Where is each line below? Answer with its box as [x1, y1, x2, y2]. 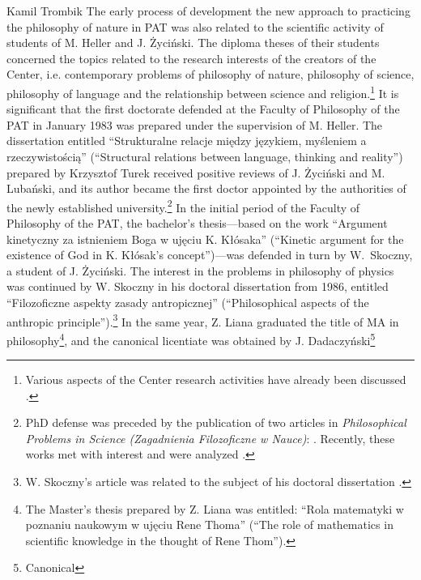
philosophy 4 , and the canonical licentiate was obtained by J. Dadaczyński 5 [6, 329, 376, 348]
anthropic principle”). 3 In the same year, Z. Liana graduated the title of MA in [6, 310, 399, 330]
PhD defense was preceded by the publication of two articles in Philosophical [25, 414, 406, 431]
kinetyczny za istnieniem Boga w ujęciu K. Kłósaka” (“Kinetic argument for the [6, 230, 404, 247]
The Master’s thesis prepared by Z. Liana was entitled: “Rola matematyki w [25, 500, 404, 517]
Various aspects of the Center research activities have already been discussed [25, 371, 406, 388]
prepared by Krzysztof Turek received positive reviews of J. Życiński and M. [6, 164, 385, 181]
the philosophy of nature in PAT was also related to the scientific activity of [6, 18, 384, 35]
